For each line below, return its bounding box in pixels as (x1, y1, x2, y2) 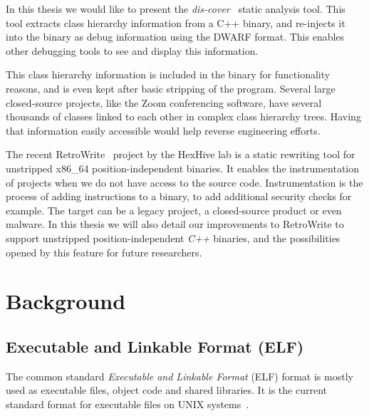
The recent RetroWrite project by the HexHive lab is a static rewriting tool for (6, 147, 355, 162)
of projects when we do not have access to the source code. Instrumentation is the (6, 175, 363, 189)
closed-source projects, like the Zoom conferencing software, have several (6, 95, 322, 110)
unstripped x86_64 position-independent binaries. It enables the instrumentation (6, 160, 360, 175)
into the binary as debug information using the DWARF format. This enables (6, 29, 345, 44)
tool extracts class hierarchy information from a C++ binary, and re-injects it (6, 15, 345, 30)
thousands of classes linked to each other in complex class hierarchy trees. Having (6, 109, 361, 124)
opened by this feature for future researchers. (6, 244, 202, 259)
